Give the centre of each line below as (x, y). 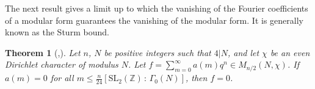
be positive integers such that (157, 52)
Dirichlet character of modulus (62, 64)
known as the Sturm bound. (57, 32)
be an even (290, 52)
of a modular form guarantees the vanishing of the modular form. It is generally (154, 20)
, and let (243, 52)
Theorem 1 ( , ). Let (43, 52)
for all (62, 78)
